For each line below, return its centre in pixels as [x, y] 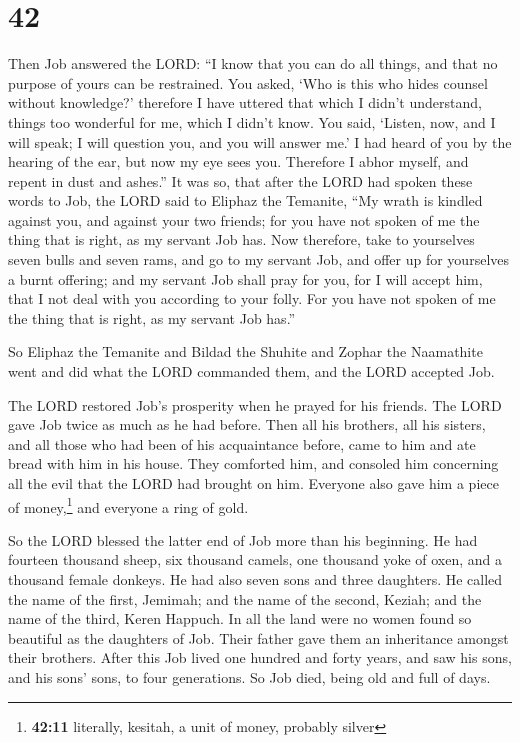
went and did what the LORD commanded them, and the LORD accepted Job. [251, 371]
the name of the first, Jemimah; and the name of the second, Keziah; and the [245, 598]
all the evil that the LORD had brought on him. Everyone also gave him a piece [253, 483]
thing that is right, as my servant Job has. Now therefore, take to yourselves [241, 239]
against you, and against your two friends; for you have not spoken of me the [244, 219]
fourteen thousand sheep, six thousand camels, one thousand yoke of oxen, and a [255, 559]
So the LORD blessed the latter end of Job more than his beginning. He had [243, 539]
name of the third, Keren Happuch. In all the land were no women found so [240, 618]
